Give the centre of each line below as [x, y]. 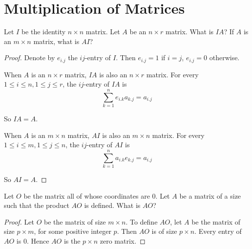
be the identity [43, 32]
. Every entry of [218, 231]
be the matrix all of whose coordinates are [87, 195]
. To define [142, 221]
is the [72, 240]
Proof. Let [19, 221]
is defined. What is [112, 205]
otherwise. [224, 57]
